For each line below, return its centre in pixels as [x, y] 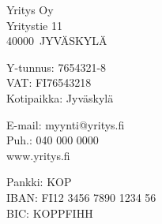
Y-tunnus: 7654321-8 [57, 67]
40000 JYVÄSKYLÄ [57, 41]
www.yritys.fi [38, 155]
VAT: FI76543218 [49, 82]
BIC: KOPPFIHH [50, 213]
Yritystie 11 [34, 25]
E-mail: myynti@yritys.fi [66, 124]
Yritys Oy [30, 9]
